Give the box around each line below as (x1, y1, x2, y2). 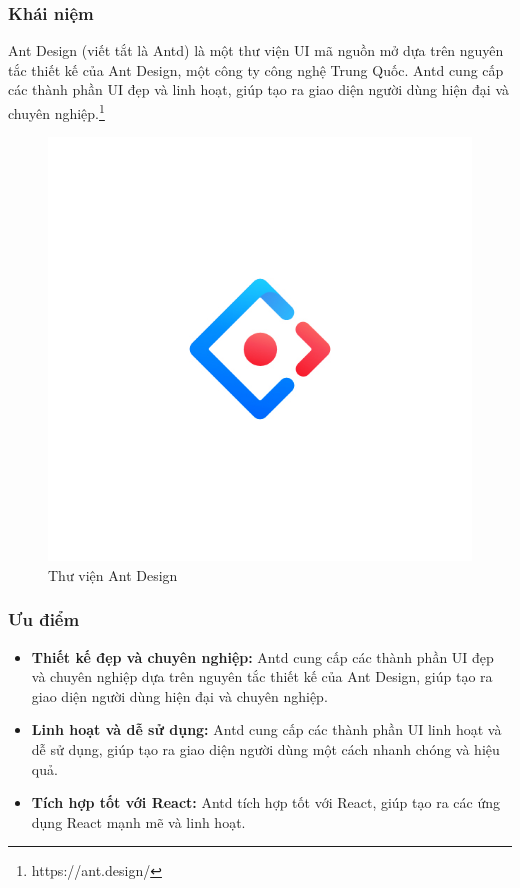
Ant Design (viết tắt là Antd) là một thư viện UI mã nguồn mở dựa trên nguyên (8, 40, 504, 61)
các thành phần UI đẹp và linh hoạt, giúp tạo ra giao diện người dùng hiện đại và (8, 79, 509, 100)
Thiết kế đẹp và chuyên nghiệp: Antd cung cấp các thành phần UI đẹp (31, 646, 494, 667)
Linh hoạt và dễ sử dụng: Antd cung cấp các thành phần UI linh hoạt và (31, 719, 502, 740)
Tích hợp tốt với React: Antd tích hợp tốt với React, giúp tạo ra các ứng (31, 792, 500, 813)
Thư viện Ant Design (48, 564, 178, 585)
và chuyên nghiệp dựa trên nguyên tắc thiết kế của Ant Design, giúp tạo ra (31, 666, 493, 687)
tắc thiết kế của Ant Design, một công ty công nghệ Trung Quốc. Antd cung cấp (8, 59, 504, 80)
